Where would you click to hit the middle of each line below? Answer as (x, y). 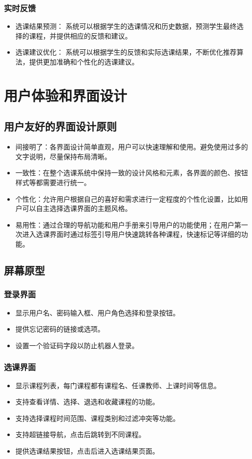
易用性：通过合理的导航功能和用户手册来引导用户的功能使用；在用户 (125, 224)
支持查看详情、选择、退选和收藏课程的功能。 (87, 402)
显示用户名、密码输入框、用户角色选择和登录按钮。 (97, 312)
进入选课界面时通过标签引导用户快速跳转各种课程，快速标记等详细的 (132, 234)
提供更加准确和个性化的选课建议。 (84, 62)
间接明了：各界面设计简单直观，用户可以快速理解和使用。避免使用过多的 (132, 147)
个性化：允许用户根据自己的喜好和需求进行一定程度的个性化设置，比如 (128, 198)
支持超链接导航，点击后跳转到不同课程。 (80, 434)
